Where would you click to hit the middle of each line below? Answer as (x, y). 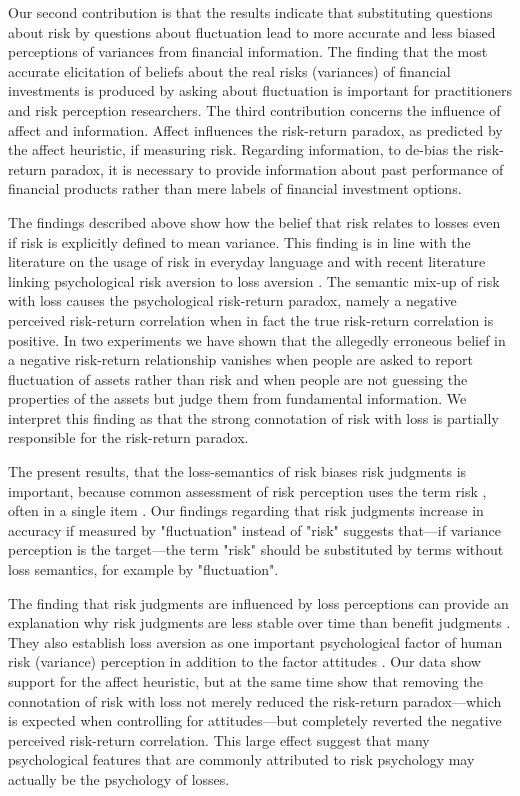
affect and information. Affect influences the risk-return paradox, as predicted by (255, 129)
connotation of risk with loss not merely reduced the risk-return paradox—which (255, 700)
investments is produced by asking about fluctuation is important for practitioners (260, 90)
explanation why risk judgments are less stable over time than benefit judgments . (259, 622)
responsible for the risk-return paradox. (128, 437)
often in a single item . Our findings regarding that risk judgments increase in (246, 510)
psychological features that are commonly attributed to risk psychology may (241, 759)
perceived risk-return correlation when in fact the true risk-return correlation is (251, 319)
